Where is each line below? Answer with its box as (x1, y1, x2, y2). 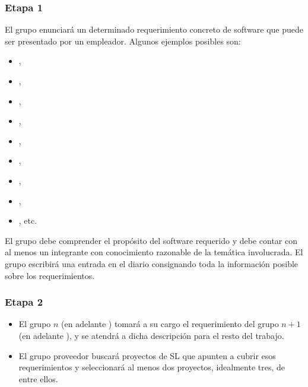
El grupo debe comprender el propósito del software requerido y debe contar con (5, 234, 298, 246)
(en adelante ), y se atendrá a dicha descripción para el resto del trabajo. (18, 329, 284, 341)
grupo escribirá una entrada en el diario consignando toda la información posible (5, 257, 299, 269)
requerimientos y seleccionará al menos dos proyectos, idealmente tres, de (18, 361, 285, 373)
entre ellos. (18, 372, 58, 385)
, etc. (18, 214, 37, 227)
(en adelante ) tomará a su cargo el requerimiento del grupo (61, 318, 279, 330)
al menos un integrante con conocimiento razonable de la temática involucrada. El (5, 246, 303, 258)
